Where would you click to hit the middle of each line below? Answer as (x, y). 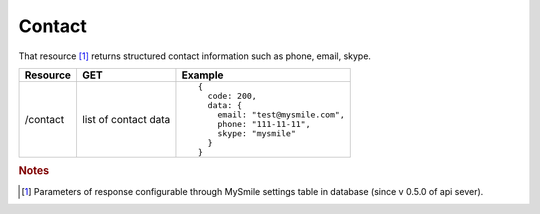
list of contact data (126, 119)
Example (202, 75)
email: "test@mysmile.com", (281, 114)
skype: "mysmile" (257, 133)
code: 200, (232, 95)
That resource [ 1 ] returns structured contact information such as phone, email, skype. (195, 56)
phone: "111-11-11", (264, 123)
